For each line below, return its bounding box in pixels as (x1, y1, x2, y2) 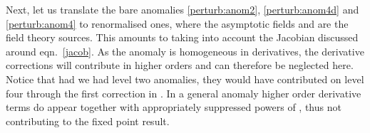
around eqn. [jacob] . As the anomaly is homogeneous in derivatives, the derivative (6, 43, 364, 58)
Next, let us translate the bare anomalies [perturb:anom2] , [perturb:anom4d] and (6, 2, 359, 16)
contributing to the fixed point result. (6, 113, 170, 128)
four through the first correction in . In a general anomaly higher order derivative (6, 85, 361, 100)
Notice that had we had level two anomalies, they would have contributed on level (6, 71, 364, 86)
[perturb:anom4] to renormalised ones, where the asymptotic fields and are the (6, 16, 349, 31)
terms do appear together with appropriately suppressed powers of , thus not (6, 100, 341, 115)
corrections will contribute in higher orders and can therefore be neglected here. (6, 58, 354, 73)
